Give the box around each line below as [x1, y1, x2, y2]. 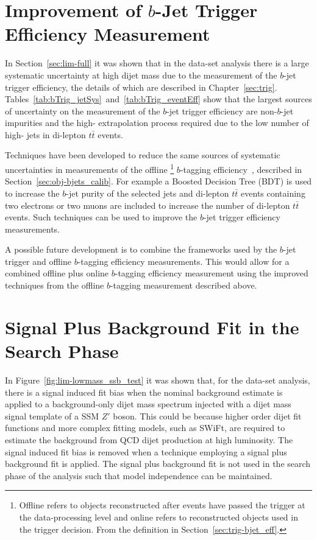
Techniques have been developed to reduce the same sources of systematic [5, 149, 280, 161]
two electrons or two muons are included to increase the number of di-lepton [5, 198, 290, 211]
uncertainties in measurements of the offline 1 [5, 161, 174, 175]
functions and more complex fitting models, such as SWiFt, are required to [5, 421, 285, 434]
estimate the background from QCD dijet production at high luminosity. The [5, 433, 293, 446]
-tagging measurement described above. [110, 279, 257, 292]
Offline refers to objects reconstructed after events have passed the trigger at [19, 499, 305, 511]
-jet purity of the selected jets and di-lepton [66, 186, 229, 199]
